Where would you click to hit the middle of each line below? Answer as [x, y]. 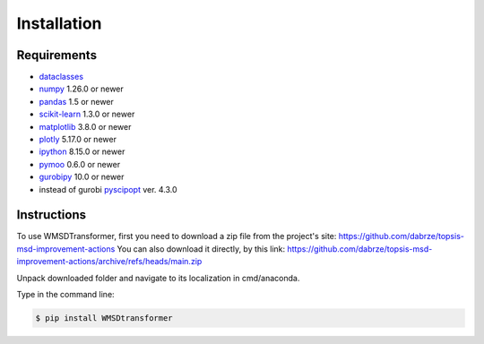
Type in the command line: [66, 295]
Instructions [52, 215]
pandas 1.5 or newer [76, 101]
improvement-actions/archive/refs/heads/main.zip [109, 262]
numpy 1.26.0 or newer [82, 89]
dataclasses [61, 77]
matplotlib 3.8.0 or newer [85, 126]
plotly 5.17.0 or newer [78, 140]
